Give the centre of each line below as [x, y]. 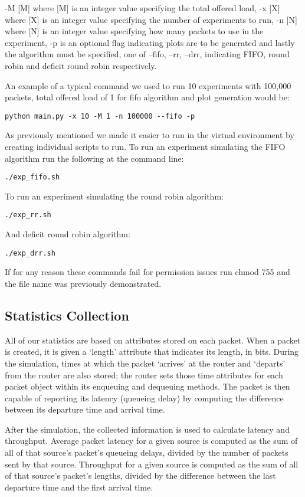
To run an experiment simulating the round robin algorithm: [114, 196]
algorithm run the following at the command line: [94, 158]
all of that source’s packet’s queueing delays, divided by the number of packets [147, 452]
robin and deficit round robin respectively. [81, 65]
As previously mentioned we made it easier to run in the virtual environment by [150, 135]
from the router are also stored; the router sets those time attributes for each [144, 375]
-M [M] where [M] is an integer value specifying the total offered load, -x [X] [142, 8]
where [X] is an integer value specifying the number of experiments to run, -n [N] [151, 19]
